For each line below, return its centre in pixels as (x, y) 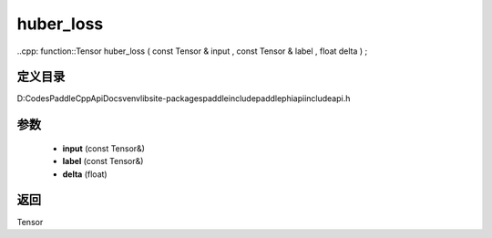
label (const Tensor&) (103, 161)
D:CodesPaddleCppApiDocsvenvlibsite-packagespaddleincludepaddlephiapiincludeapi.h (184, 98)
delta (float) (85, 174)
